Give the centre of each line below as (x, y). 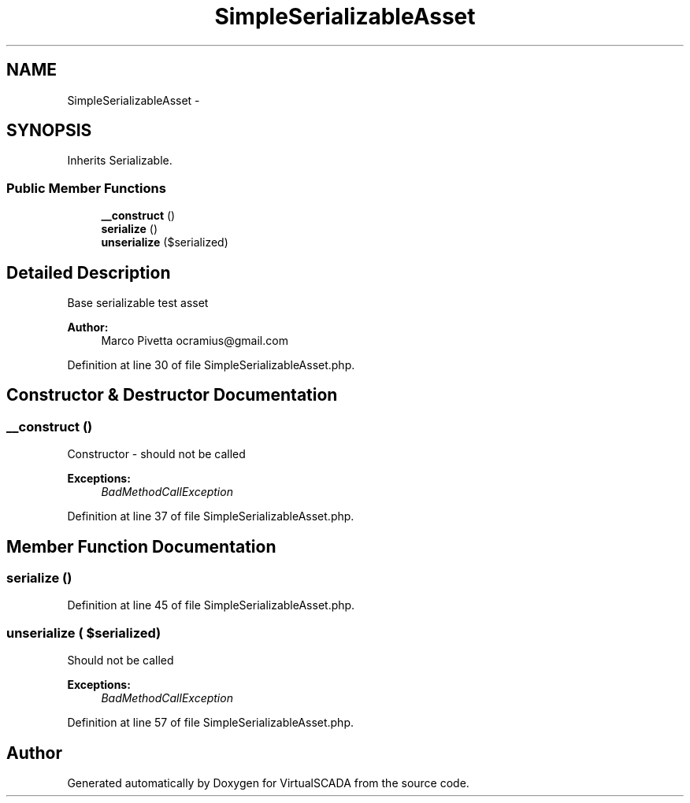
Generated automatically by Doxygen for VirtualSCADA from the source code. (268, 783)
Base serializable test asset (138, 303)
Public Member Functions (86, 188)
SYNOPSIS (49, 131)
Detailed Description (89, 272)
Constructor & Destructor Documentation (172, 395)
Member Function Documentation (141, 546)
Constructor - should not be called (156, 454)
